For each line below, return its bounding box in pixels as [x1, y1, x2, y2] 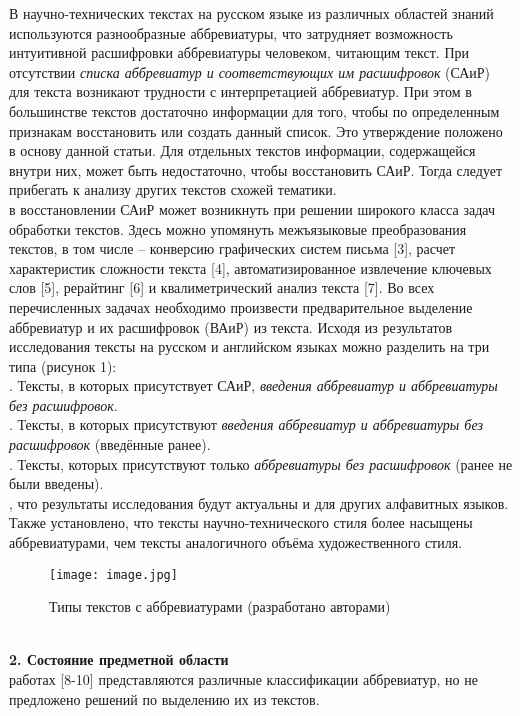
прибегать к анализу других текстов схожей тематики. [9, 179, 337, 200]
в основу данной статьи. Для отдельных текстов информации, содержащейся [9, 140, 476, 161]
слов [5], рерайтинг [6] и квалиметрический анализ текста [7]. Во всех [9, 277, 435, 298]
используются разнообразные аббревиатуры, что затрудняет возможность [9, 22, 453, 43]
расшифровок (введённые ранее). [9, 434, 211, 455]
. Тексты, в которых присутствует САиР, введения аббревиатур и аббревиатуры [9, 375, 498, 396]
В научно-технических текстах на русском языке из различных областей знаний [9, 3, 494, 23]
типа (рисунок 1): [9, 355, 117, 376]
